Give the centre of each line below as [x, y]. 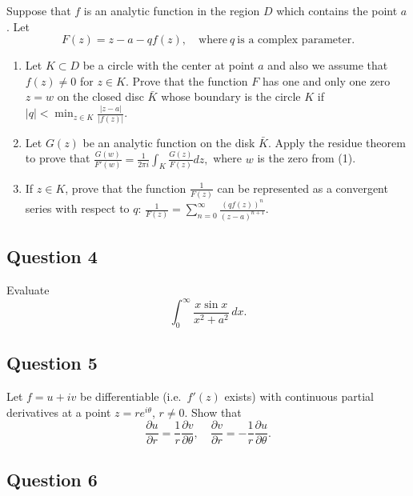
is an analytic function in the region [172, 10]
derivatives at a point [59, 412]
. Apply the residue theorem [337, 142]
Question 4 [52, 256]
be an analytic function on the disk [169, 142]
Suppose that [39, 10]
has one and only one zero [326, 80]
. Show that [213, 412]
